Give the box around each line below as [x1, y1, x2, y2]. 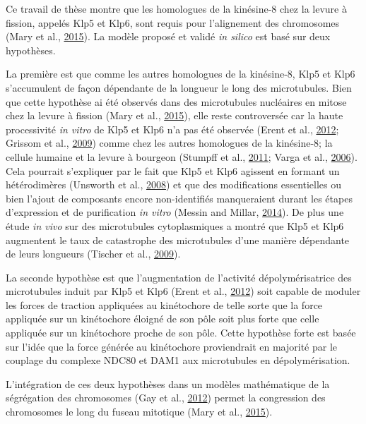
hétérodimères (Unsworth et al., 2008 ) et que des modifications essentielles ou [6, 177, 342, 192]
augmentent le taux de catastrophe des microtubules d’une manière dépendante [6, 232, 350, 247]
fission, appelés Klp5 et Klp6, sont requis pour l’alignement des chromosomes [6, 15, 340, 30]
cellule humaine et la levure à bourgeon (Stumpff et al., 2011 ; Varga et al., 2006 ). [6, 149, 358, 164]
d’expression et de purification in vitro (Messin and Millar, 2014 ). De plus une [6, 205, 344, 219]
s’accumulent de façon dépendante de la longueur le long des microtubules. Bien [6, 80, 352, 95]
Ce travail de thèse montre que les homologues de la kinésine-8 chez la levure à [6, 1, 347, 16]
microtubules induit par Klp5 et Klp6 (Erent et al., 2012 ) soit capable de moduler [6, 284, 361, 298]
